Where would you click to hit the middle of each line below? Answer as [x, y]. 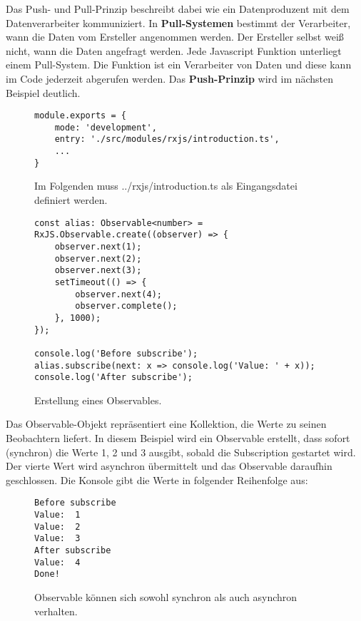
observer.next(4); [118, 294]
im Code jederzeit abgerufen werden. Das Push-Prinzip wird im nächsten [170, 78]
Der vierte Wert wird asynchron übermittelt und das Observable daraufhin [169, 466]
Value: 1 [57, 515]
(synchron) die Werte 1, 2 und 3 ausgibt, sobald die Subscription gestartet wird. [181, 452]
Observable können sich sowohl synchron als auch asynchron [166, 596]
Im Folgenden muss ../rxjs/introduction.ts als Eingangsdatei [166, 186]
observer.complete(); [126, 306]
